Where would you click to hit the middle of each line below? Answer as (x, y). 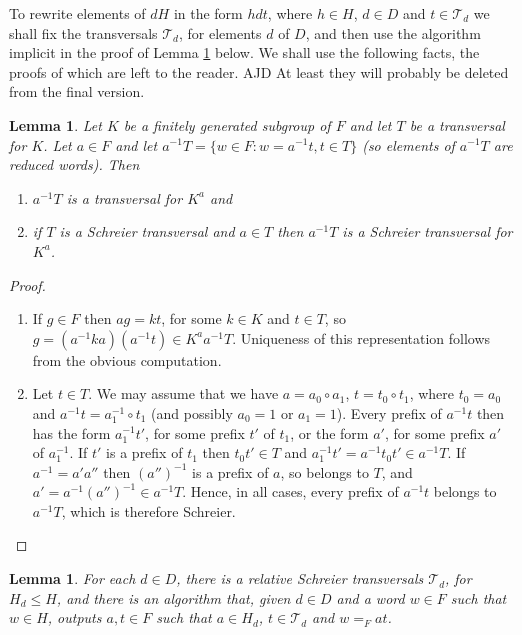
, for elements (220, 32)
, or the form (329, 432)
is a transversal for (124, 197)
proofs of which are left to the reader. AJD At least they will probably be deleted (259, 71)
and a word (370, 597)
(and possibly (192, 412)
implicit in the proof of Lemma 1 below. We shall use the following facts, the (244, 52)
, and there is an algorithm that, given (173, 597)
